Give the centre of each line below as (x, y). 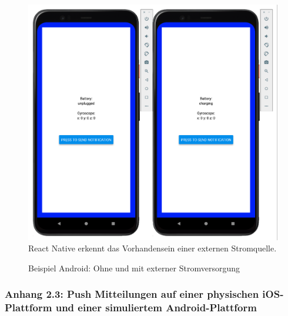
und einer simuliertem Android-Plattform (156, 307)
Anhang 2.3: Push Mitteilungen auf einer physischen (132, 294)
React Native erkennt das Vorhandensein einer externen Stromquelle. (153, 248)
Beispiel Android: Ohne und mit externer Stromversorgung (134, 268)
